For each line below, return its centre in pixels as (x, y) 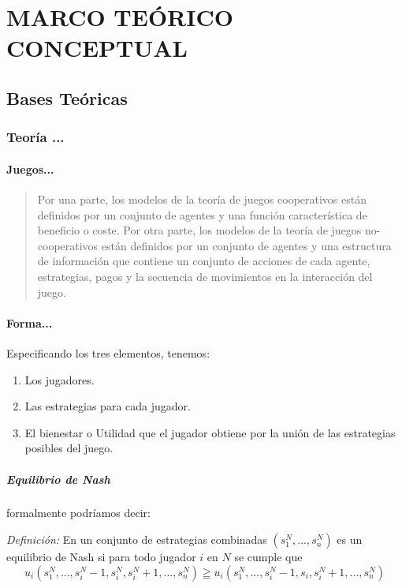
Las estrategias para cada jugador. (108, 406)
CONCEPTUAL (97, 48)
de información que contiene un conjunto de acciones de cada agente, (204, 261)
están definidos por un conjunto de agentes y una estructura (246, 245)
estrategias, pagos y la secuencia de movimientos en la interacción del (205, 276)
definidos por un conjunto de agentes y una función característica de (202, 214)
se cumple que (268, 557)
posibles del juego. (69, 448)
